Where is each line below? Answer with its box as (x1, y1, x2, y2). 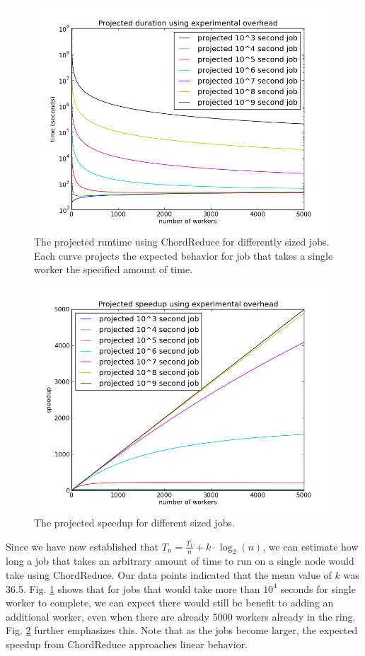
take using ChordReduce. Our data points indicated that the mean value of (6, 568, 332, 582)
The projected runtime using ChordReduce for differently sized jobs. (34, 234, 330, 249)
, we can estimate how (262, 539, 359, 553)
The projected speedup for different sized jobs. (34, 515, 235, 530)
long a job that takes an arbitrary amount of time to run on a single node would (6, 553, 354, 568)
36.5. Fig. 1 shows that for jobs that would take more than (6, 581, 260, 596)
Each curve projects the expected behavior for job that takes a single (34, 248, 333, 263)
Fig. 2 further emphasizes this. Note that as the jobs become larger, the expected (6, 623, 358, 638)
